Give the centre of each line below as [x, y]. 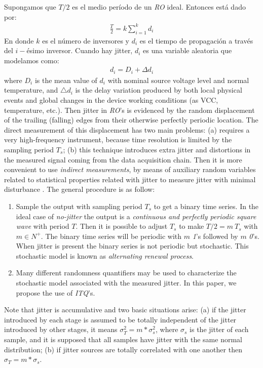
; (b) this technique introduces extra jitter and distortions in [157, 149]
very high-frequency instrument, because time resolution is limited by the [118, 139]
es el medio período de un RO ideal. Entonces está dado [159, 7]
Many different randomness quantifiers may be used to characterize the [126, 273]
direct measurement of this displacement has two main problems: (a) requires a [127, 129]
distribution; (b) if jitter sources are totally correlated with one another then [123, 349]
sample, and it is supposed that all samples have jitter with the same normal [123, 339]
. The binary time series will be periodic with [111, 236]
